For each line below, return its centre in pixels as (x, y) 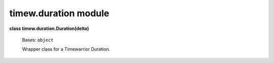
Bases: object (38, 40)
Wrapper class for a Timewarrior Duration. (66, 49)
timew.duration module (59, 13)
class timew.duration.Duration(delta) (49, 28)
